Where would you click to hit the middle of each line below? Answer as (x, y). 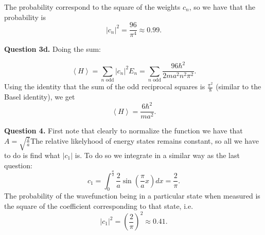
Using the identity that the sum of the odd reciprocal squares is (105, 86)
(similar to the (238, 86)
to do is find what (32, 155)
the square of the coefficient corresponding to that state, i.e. (99, 205)
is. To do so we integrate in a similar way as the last (157, 155)
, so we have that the (222, 7)
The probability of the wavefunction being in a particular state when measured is (132, 196)
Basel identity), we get (40, 96)
